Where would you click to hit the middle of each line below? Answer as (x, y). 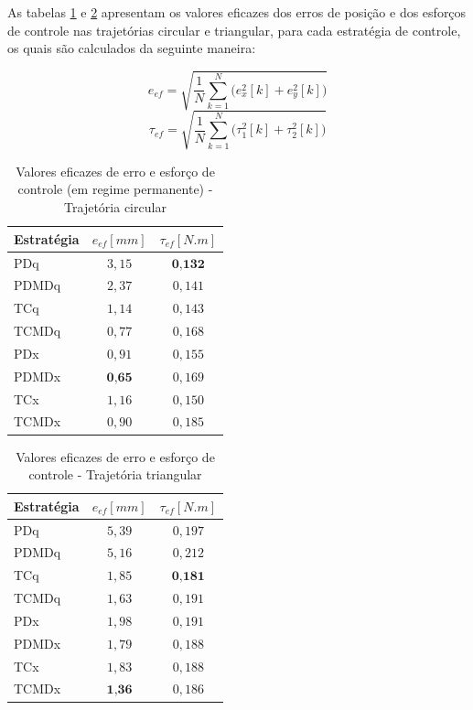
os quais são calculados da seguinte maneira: (132, 48)
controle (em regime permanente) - (115, 189)
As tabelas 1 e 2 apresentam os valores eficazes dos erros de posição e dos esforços (237, 12)
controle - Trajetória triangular (115, 474)
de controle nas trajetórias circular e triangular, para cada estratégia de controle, (234, 30)
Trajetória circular (115, 207)
